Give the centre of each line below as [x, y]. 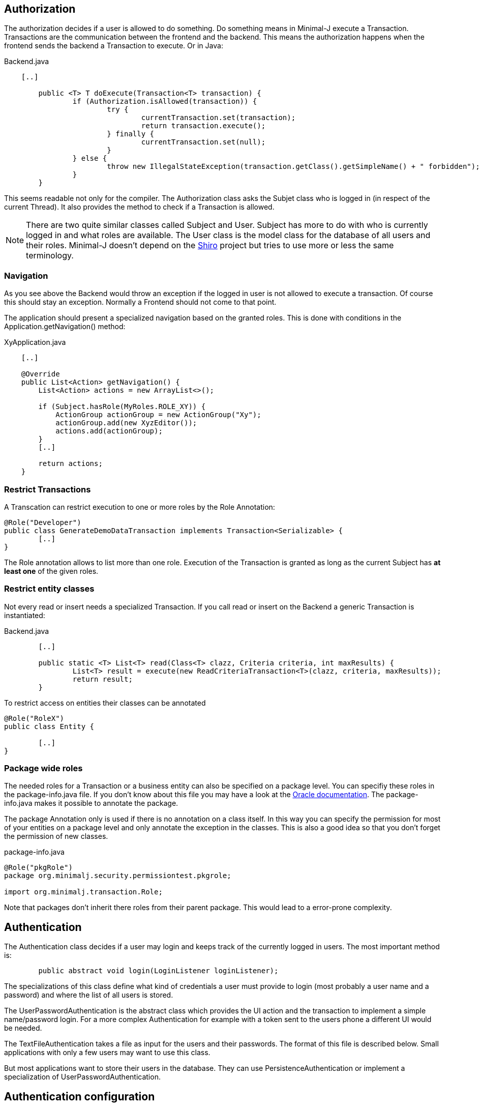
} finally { [131, 134]
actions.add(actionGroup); [109, 431]
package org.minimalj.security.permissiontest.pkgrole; [118, 876]
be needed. [23, 1028]
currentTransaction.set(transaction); [218, 118]
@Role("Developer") [43, 522]
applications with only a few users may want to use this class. [107, 1053]
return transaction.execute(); [203, 126]
